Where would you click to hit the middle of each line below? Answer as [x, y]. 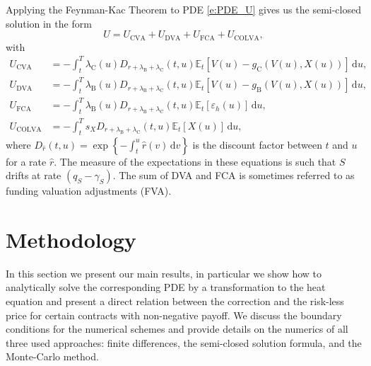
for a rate [26, 161]
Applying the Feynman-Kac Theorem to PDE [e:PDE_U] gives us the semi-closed [183, 9]
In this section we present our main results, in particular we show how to [164, 273]
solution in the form [49, 23]
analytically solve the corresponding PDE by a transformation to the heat [166, 287]
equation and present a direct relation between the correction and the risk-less [175, 301]
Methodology [71, 239]
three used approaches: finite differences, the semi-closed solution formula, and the [184, 342]
